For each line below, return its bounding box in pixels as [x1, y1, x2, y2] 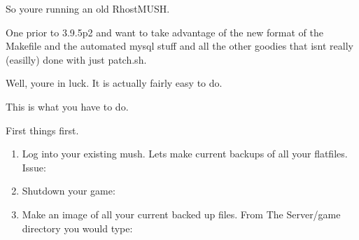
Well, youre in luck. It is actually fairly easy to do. [6, 76, 223, 90]
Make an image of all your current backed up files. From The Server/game [22, 206, 341, 221]
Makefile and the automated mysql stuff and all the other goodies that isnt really [6, 38, 353, 53]
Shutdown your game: [22, 183, 115, 198]
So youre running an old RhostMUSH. [6, 1, 170, 15]
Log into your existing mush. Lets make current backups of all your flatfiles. [22, 146, 348, 161]
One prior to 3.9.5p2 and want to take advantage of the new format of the [6, 24, 323, 39]
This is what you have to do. [6, 99, 129, 113]
